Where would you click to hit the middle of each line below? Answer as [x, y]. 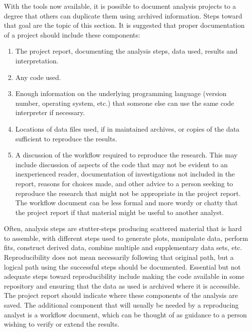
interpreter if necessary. [50, 112]
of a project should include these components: [72, 34]
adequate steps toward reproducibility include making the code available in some [124, 276]
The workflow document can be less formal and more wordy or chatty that [126, 203]
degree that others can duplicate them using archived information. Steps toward [123, 15]
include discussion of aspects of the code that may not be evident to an [122, 164]
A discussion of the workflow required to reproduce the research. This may [126, 155]
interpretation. [37, 60]
